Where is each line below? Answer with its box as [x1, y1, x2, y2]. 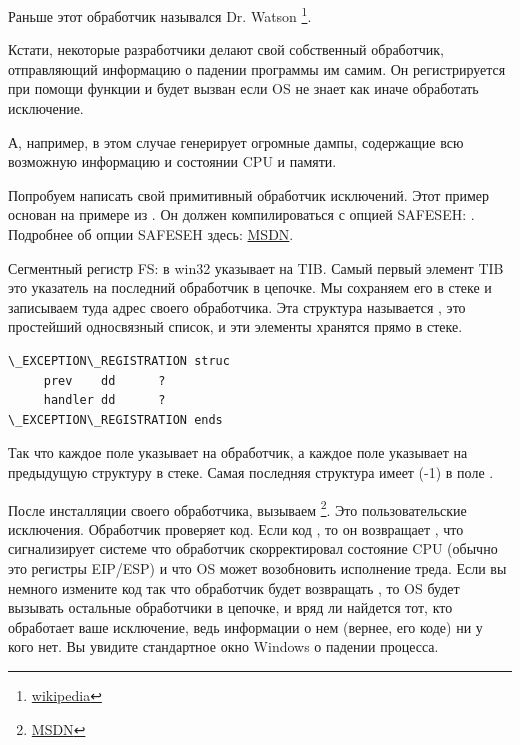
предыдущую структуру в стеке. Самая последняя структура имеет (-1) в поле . [8, 461, 494, 482]
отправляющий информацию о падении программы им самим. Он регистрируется [8, 58, 506, 79]
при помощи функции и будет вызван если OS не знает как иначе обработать [8, 78, 479, 99]
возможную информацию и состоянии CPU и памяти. [8, 151, 337, 172]
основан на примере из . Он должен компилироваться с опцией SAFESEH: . [8, 204, 475, 225]
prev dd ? [43, 373, 166, 388]
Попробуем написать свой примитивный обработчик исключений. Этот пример [8, 184, 490, 205]
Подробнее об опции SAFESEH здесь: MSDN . [8, 224, 294, 244]
